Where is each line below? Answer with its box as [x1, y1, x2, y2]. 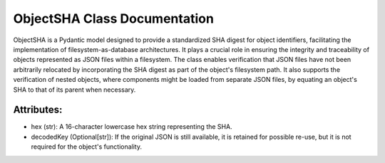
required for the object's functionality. [31, 142, 143, 151]
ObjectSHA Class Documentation [13, 11, 214, 26]
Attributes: [13, 104, 63, 116]
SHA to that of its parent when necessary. [13, 85, 136, 94]
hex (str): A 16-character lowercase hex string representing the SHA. [31, 122, 232, 131]
